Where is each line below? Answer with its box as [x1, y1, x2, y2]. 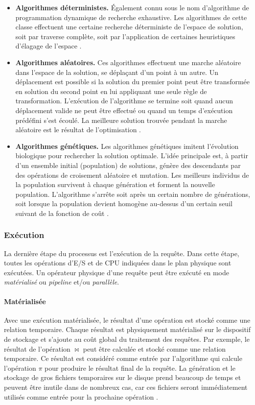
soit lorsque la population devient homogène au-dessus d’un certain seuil [15, 198, 232, 209]
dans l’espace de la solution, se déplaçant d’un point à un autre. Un [15, 67, 218, 77]
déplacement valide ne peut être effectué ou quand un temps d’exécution [15, 105, 233, 115]
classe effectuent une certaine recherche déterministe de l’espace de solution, [15, 22, 243, 32]
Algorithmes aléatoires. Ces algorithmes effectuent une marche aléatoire [15, 57, 241, 67]
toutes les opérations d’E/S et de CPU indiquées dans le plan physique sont [4, 258, 232, 268]
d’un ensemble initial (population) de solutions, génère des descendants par [15, 160, 241, 170]
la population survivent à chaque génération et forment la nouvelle [15, 179, 215, 190]
